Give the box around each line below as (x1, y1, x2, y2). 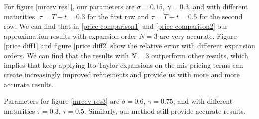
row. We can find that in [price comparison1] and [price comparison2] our (4, 21, 228, 31)
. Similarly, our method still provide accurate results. (84, 105, 246, 116)
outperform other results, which (151, 50, 248, 60)
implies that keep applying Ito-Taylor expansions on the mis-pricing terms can (4, 59, 243, 70)
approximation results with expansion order (4, 30, 137, 41)
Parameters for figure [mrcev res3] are (4, 96, 120, 106)
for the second (199, 11, 243, 21)
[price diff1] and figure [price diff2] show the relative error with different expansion (4, 40, 255, 51)
